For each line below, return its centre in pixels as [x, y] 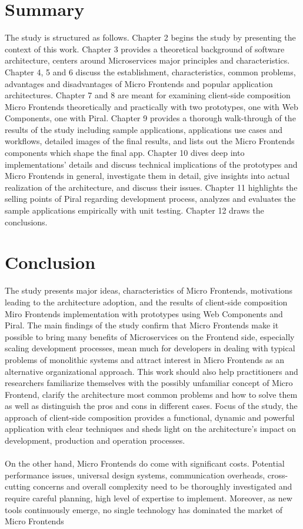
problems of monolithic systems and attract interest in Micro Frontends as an [144, 359]
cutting [18, 486]
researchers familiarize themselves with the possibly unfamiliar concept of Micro [149, 383]
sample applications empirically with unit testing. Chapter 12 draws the [134, 210]
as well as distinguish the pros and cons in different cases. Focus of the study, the [151, 406]
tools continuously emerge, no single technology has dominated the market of [144, 509]
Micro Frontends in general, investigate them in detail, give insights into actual [147, 176]
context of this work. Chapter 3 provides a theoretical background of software [145, 49]
